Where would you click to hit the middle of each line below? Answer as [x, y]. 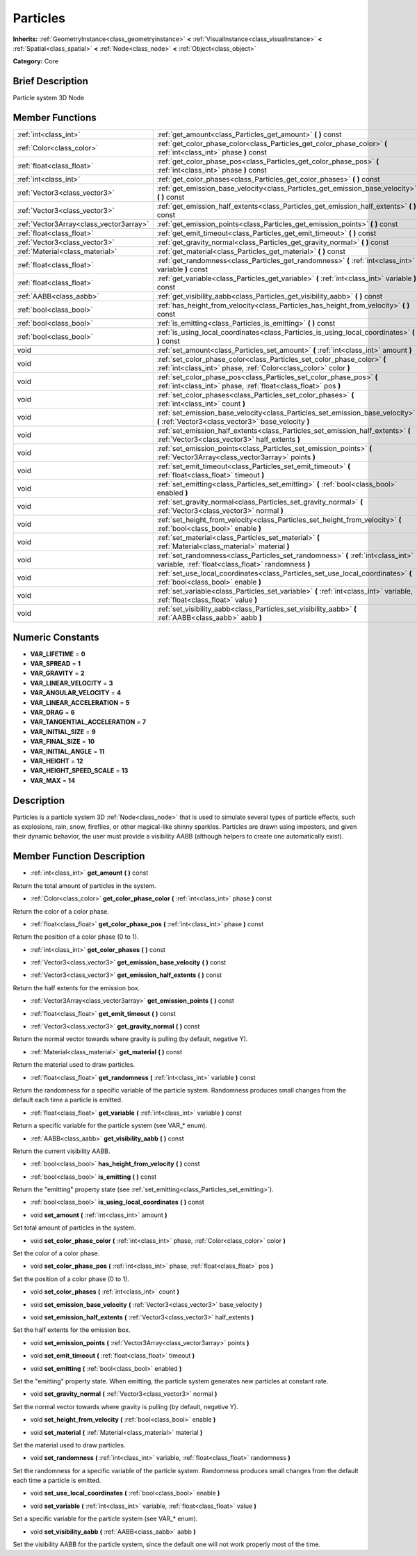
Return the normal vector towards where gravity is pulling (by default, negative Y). [130, 1039]
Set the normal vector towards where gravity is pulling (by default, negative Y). [126, 1406]
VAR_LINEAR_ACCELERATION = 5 [80, 702]
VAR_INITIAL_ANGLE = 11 [67, 751]
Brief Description [50, 81]
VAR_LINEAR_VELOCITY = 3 [72, 683]
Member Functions [55, 118]
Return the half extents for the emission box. [76, 987]
